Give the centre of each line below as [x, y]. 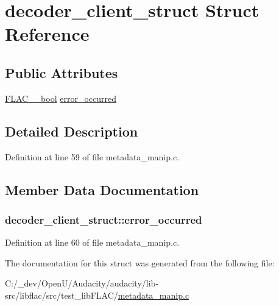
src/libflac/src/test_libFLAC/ [62, 295]
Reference [47, 34]
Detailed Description [72, 131]
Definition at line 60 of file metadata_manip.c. [92, 242]
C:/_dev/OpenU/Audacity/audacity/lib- [82, 283]
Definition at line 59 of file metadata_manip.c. [92, 156]
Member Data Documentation [102, 189]
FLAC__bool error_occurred [61, 98]
